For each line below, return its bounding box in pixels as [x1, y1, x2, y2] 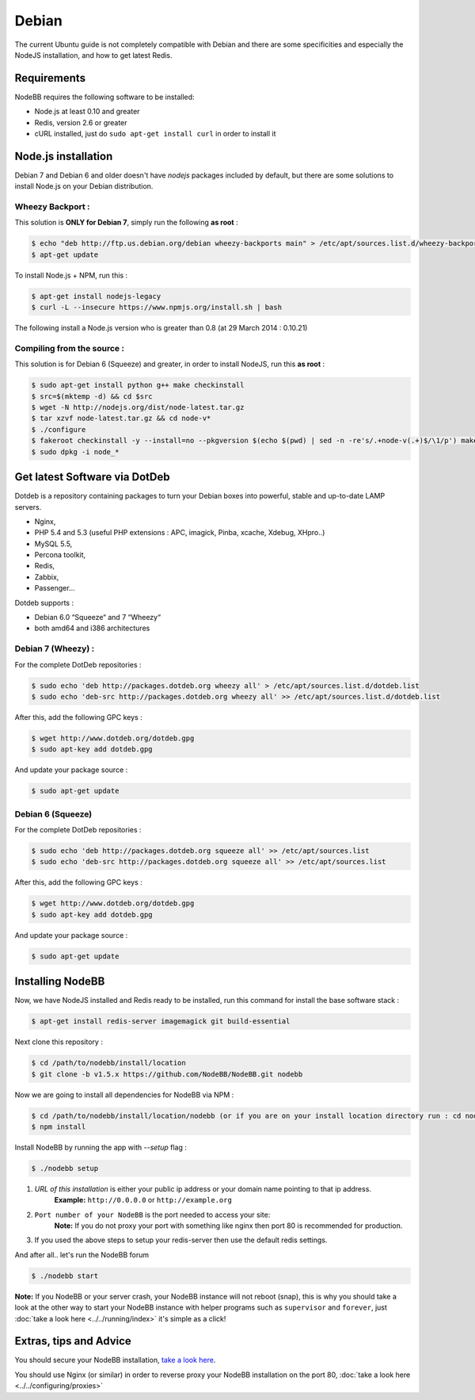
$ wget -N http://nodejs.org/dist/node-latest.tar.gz [31, 403, 245, 412]
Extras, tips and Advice [14, 1334, 132, 1348]
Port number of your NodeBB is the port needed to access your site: [34, 1210, 271, 1219]
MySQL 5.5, [34, 539, 73, 549]
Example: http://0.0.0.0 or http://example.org [54, 1195, 233, 1205]
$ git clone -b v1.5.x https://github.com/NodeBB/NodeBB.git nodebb [31, 1069, 303, 1078]
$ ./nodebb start [31, 1271, 99, 1280]
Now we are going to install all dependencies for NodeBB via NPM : [14, 1090, 234, 1100]
